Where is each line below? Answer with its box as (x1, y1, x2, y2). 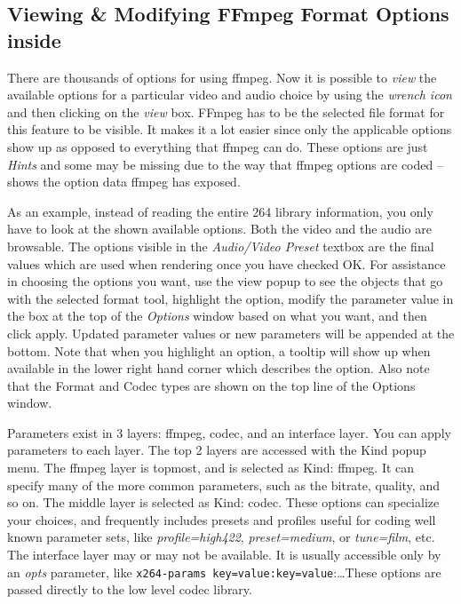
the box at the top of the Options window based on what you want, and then (7, 306, 427, 325)
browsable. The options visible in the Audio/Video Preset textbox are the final (7, 236, 434, 255)
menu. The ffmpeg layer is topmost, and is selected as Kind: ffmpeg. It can (7, 458, 415, 477)
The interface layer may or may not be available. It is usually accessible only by (7, 545, 441, 564)
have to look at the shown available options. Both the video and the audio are (7, 219, 432, 238)
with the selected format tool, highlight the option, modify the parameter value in (7, 289, 454, 307)
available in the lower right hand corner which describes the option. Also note (7, 359, 430, 377)
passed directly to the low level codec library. (7, 580, 252, 599)
